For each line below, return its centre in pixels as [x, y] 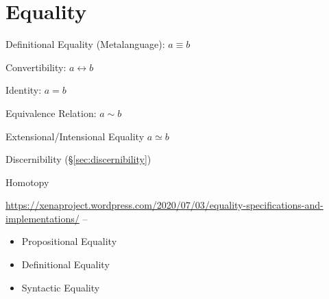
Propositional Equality [69, 241]
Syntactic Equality [61, 287]
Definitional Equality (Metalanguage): [85, 44]
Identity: [24, 90]
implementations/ [42, 218]
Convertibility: [36, 67]
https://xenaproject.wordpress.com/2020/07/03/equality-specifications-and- [164, 205]
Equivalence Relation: [51, 113]
